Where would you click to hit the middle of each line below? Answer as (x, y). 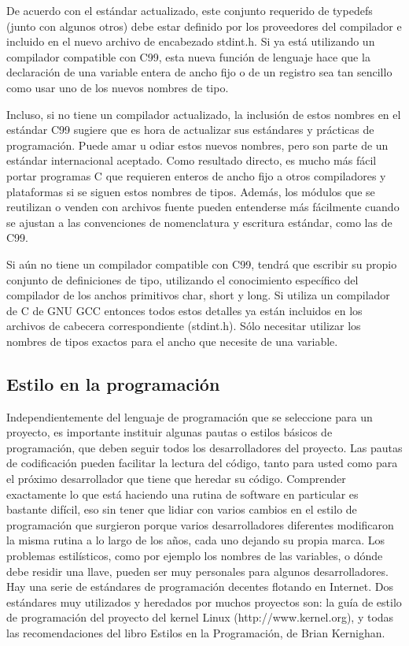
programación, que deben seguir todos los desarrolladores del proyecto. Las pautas (204, 447)
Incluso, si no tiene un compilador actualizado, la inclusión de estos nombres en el (204, 114)
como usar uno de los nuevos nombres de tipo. (118, 87)
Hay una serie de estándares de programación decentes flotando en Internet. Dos (200, 587)
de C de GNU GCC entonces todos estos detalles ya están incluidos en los (184, 310)
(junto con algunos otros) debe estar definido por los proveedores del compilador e (204, 26)
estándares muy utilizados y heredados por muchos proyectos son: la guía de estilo (204, 601)
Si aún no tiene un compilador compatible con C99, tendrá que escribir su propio (202, 264)
